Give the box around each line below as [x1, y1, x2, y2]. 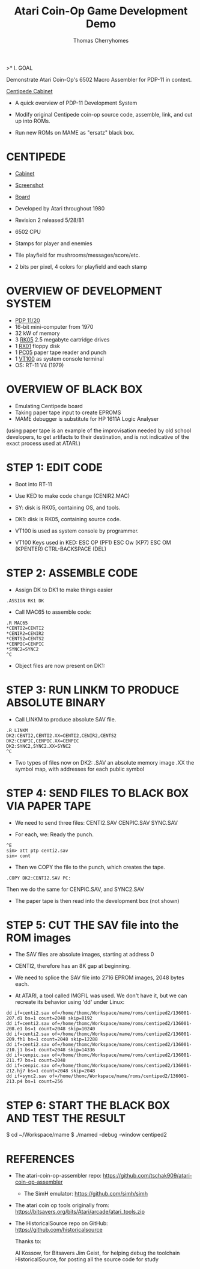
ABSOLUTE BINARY [6, 696, 106, 709]
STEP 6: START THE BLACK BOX [6, 1098, 170, 1112]
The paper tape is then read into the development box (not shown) [14, 897, 180, 904]
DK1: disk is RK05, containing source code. [14, 515, 121, 522]
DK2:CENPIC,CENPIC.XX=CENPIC [6, 738, 79, 744]
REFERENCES [6, 1152, 75, 1166]
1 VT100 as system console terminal [14, 355, 104, 362]
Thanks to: [14, 1238, 42, 1245]
